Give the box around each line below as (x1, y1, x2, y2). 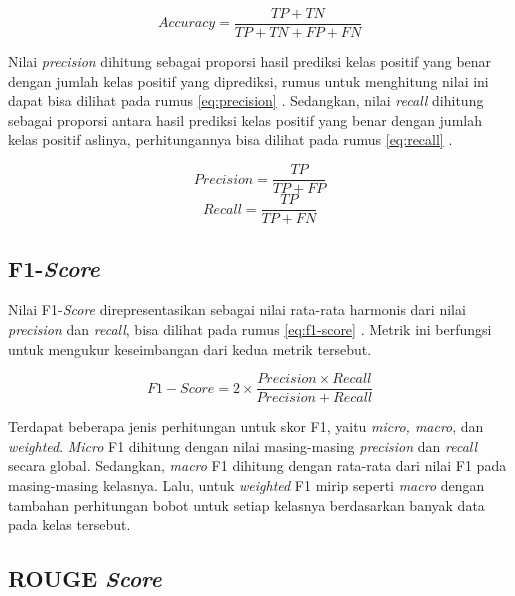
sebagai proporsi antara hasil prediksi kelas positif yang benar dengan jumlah (8, 109, 482, 130)
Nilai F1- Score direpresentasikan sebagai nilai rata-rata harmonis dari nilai (8, 299, 466, 320)
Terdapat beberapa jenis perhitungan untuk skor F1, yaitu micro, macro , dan (8, 416, 484, 437)
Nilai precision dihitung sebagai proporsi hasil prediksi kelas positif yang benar (8, 51, 492, 72)
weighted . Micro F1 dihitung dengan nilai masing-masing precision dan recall (8, 435, 478, 456)
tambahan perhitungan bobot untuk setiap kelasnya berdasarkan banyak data (8, 494, 485, 515)
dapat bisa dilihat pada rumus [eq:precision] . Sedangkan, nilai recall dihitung (8, 90, 484, 111)
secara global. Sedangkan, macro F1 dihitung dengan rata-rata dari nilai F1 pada (8, 455, 507, 476)
